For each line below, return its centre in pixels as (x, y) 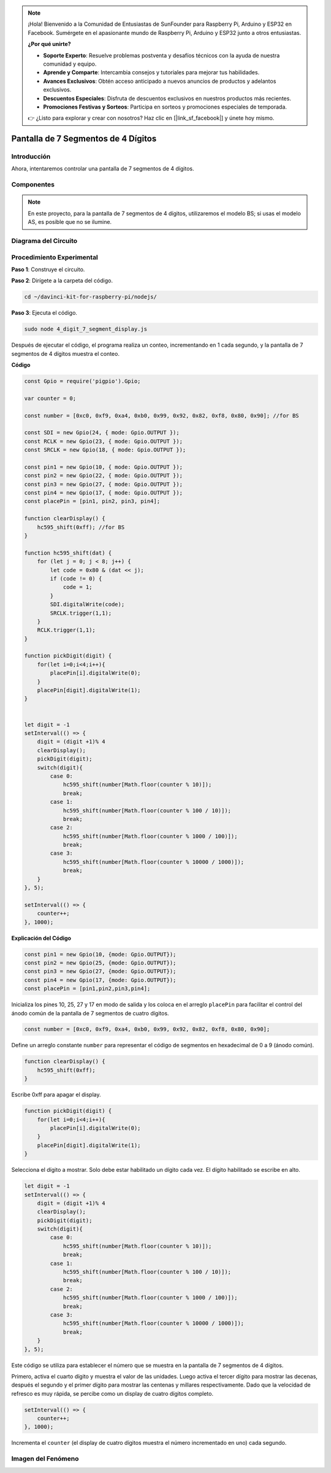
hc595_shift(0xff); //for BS (81, 527)
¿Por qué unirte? (49, 44)
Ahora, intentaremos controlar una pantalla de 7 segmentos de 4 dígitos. (103, 169)
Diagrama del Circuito (44, 240)
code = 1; (78, 587)
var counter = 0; (50, 398)
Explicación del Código (41, 938)
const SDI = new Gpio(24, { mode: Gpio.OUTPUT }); (102, 433)
